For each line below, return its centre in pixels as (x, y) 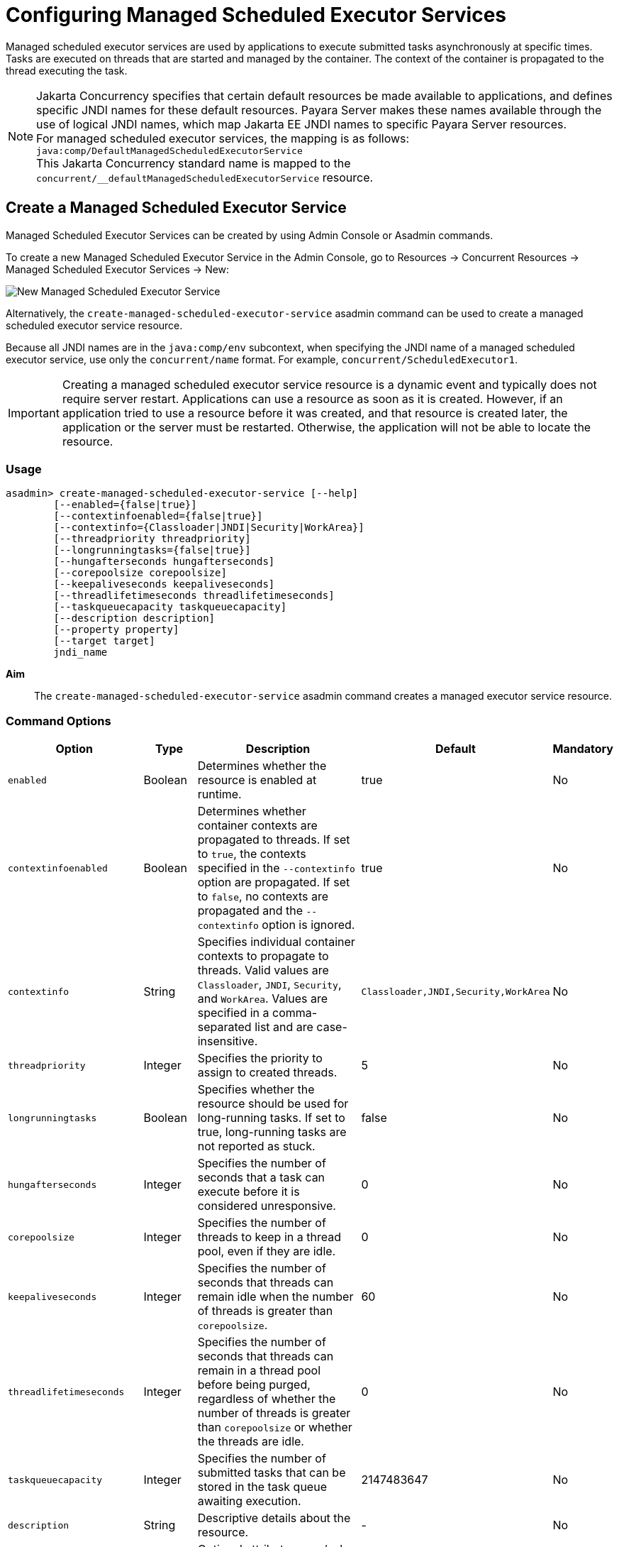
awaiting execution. (249, 1501)
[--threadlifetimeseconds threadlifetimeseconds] (194, 596)
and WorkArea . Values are (263, 999)
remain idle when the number (275, 1297)
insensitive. (228, 1041)
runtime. (219, 794)
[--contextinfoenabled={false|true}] (158, 516)
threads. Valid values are (263, 970)
